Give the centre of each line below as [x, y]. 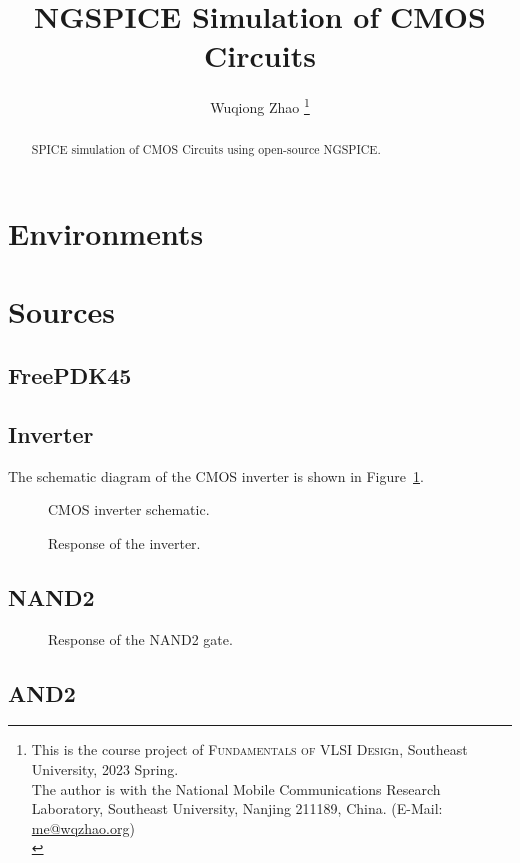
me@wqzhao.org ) [83, 827]
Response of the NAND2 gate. [140, 638]
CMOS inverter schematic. [129, 509]
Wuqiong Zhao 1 [260, 105]
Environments [106, 233]
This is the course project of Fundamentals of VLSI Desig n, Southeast [249, 749]
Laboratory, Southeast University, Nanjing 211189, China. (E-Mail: [237, 808]
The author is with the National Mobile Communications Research [236, 788]
